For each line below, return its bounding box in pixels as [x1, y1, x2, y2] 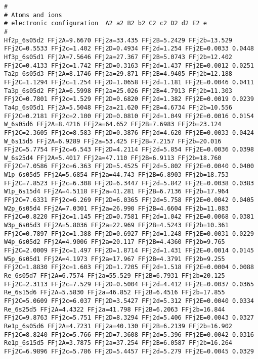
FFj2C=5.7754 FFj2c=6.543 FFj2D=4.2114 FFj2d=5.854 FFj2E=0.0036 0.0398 [4, 146, 254, 153]
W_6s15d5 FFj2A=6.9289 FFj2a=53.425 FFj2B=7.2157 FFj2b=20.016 [4, 137, 222, 145]
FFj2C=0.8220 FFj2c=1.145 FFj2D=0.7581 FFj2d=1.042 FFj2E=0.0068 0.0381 [4, 213, 254, 221]
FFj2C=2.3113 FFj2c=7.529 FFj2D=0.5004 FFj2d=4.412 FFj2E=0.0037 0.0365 [4, 280, 254, 288]
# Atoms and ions [4, 11, 62, 19]
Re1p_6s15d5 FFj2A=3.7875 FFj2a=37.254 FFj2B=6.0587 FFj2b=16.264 [4, 339, 233, 347]
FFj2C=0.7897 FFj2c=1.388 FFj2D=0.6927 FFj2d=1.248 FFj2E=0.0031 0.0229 [4, 230, 254, 237]
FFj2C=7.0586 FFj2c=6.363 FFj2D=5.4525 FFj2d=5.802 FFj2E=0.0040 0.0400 [4, 163, 254, 170]
